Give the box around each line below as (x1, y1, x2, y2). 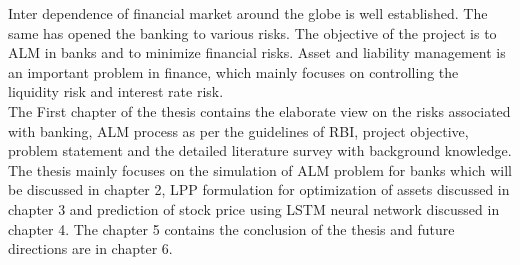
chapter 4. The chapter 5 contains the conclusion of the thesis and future (8, 218, 455, 239)
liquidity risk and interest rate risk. (8, 81, 224, 102)
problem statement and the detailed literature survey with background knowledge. (8, 140, 512, 161)
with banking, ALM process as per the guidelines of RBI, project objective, (8, 120, 469, 141)
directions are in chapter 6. (8, 238, 173, 259)
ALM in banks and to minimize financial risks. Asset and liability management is (8, 42, 506, 63)
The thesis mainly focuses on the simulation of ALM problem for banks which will (8, 159, 512, 180)
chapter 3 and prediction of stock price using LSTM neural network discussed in (8, 198, 500, 219)
